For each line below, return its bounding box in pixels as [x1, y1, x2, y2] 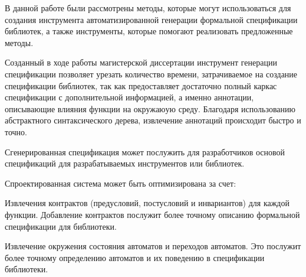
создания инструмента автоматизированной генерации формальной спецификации [5, 13, 298, 25]
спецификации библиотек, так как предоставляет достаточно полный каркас [5, 79, 277, 92]
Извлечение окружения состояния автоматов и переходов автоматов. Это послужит [5, 240, 301, 252]
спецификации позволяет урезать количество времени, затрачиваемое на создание [5, 67, 298, 80]
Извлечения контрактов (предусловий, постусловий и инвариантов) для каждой [5, 197, 289, 209]
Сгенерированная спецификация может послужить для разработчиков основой [5, 145, 285, 158]
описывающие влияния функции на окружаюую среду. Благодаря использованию [5, 102, 296, 115]
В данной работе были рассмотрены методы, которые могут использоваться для [5, 2, 291, 14]
